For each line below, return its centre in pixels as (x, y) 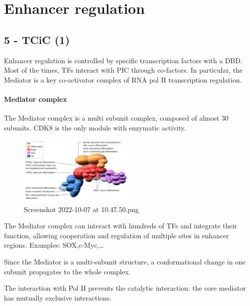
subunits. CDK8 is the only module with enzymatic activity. (95, 127)
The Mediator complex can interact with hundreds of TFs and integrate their (121, 226)
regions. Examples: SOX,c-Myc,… (54, 245)
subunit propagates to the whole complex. (67, 271)
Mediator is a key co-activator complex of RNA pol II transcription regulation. (123, 79)
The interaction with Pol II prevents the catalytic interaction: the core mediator (125, 288)
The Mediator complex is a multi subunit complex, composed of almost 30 (116, 118)
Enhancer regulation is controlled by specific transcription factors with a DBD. (123, 60)
